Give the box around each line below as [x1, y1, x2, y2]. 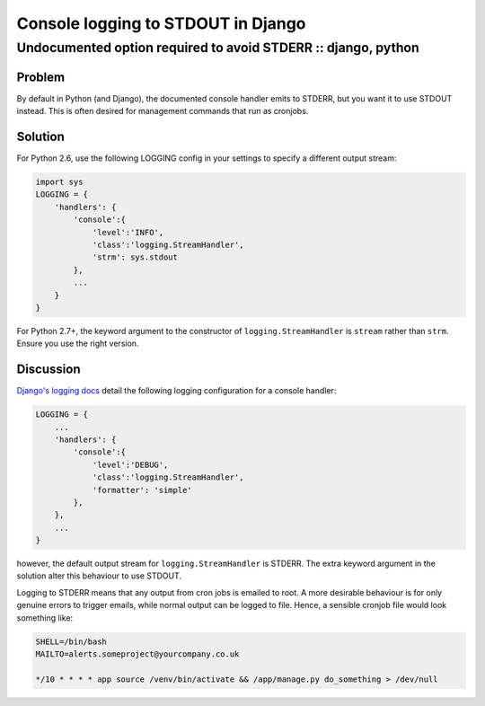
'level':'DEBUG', [92, 459, 169, 470]
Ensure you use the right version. [16, 338, 139, 349]
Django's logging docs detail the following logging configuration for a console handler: [16, 385, 337, 396]
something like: [16, 612, 74, 623]
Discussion [16, 362, 81, 377]
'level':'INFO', [92, 227, 164, 237]
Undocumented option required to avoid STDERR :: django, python [16, 40, 419, 56]
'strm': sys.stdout [92, 252, 179, 262]
